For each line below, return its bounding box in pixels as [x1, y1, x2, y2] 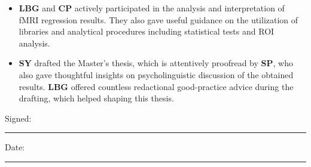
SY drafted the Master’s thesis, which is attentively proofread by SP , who [19, 57, 293, 69]
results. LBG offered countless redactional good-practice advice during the [19, 80, 294, 92]
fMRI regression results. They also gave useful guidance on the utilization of [19, 13, 298, 26]
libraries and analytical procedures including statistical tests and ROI [19, 25, 275, 38]
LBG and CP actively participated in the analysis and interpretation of [19, 2, 285, 14]
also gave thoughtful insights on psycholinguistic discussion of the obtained [19, 68, 294, 81]
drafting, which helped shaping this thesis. [19, 92, 174, 104]
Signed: [5, 112, 32, 124]
